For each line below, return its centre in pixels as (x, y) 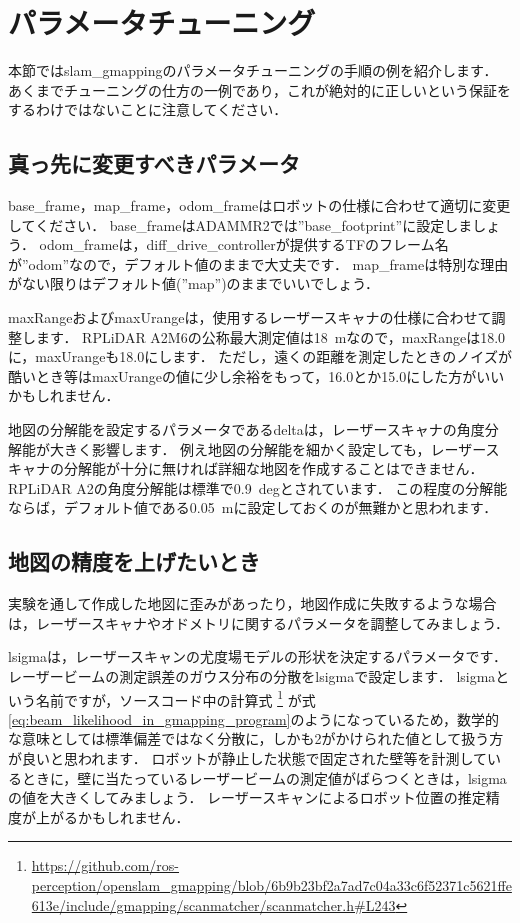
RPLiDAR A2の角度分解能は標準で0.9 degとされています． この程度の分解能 (258, 487)
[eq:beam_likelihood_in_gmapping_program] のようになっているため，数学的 (254, 718)
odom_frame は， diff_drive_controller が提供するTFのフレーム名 (244, 244)
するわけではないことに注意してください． (148, 109)
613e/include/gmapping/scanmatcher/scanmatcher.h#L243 (213, 904)
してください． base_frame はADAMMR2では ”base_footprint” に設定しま (240, 224)
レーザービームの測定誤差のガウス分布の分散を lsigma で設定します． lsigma (252, 676)
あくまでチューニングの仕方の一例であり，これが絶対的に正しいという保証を (259, 89)
